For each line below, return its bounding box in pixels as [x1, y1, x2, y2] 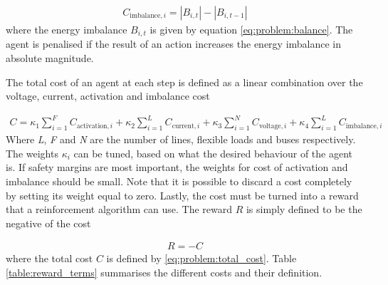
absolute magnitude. [6, 51, 94, 66]
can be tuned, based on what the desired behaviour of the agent [73, 145, 353, 160]
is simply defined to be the [246, 202, 362, 217]
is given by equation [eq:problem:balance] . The [150, 22, 353, 37]
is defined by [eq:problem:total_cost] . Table [106, 251, 297, 266]
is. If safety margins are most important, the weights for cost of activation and [6, 160, 348, 175]
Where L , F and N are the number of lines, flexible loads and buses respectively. [6, 132, 356, 147]
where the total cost [6, 251, 93, 266]
